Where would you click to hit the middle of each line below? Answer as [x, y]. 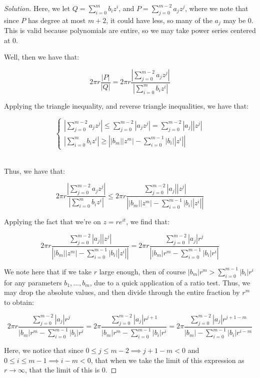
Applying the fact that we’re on [52, 222]
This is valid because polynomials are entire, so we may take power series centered [130, 30]
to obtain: [19, 302]
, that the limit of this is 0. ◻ [71, 370]
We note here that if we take [48, 271]
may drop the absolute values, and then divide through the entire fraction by [122, 292]
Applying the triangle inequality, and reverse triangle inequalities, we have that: [126, 105]
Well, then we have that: [42, 57]
